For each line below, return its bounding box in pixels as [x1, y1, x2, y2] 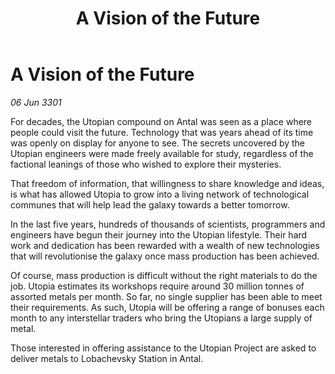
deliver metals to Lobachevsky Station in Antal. [10, 352, 204, 364]
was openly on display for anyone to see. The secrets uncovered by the [10, 137, 306, 149]
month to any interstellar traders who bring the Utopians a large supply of [10, 312, 313, 324]
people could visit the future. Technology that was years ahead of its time [10, 126, 314, 138]
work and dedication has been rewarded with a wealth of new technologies [10, 239, 320, 251]
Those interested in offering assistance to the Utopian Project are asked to [10, 342, 317, 354]
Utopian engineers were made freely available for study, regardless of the [10, 147, 314, 159]
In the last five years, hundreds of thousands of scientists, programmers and [10, 218, 326, 230]
